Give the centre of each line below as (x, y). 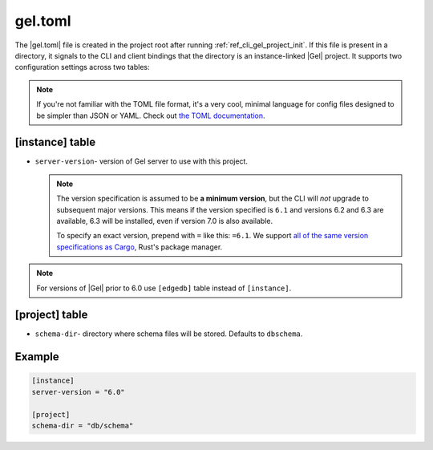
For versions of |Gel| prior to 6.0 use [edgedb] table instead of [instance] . (164, 288)
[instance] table (55, 142)
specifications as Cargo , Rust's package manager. (140, 247)
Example (37, 357)
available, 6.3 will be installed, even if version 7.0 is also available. (164, 221)
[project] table (51, 315)
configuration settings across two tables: (82, 67)
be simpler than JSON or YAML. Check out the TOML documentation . (151, 116)
